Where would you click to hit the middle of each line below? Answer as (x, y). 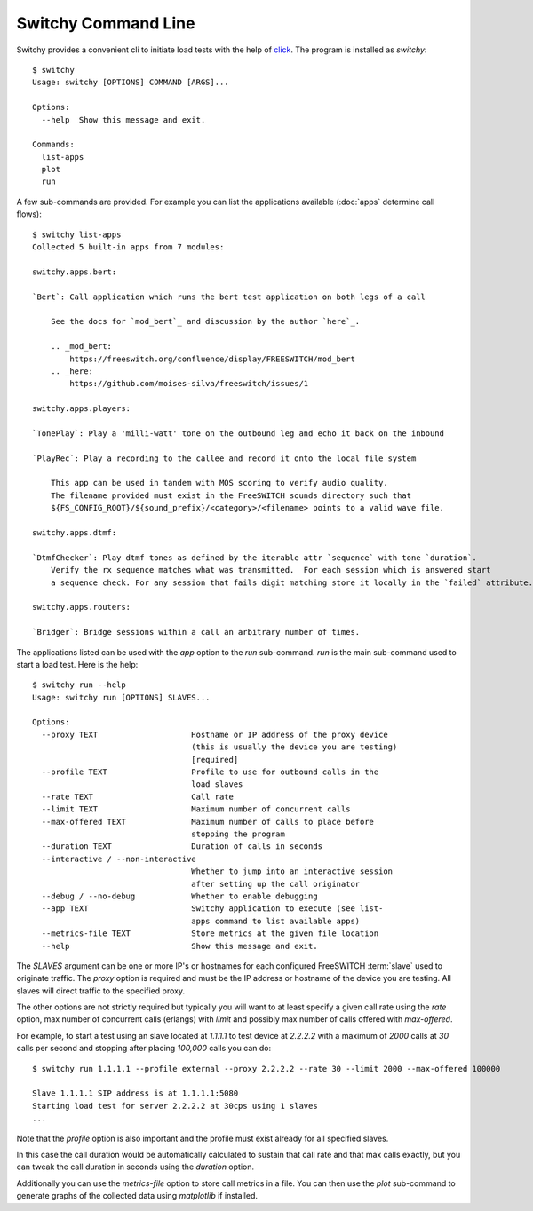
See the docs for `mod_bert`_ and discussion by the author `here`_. (205, 321)
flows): (29, 214)
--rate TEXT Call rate (138, 796)
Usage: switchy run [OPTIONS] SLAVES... (121, 697)
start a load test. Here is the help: (77, 664)
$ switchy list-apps (77, 234)
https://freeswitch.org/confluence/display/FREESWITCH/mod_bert (212, 359)
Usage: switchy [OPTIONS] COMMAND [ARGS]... (131, 83)
